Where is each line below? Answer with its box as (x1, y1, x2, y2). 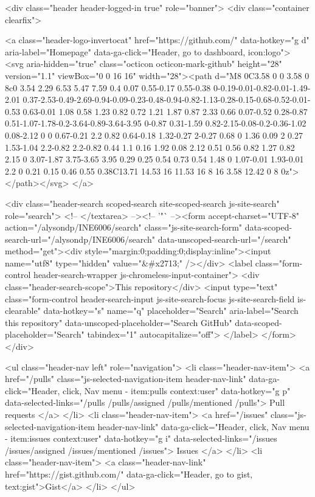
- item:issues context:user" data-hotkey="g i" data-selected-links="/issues (5, 432, 277, 445)
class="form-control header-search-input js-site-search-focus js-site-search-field (5, 292, 295, 305)
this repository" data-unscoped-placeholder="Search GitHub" (5, 316, 232, 328)
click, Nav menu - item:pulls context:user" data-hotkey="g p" (63, 384, 291, 397)
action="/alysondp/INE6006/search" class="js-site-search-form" (5, 221, 243, 234)
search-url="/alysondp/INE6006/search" (5, 232, 156, 245)
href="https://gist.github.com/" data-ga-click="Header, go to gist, (5, 467, 253, 480)
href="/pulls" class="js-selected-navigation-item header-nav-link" (5, 372, 246, 385)
